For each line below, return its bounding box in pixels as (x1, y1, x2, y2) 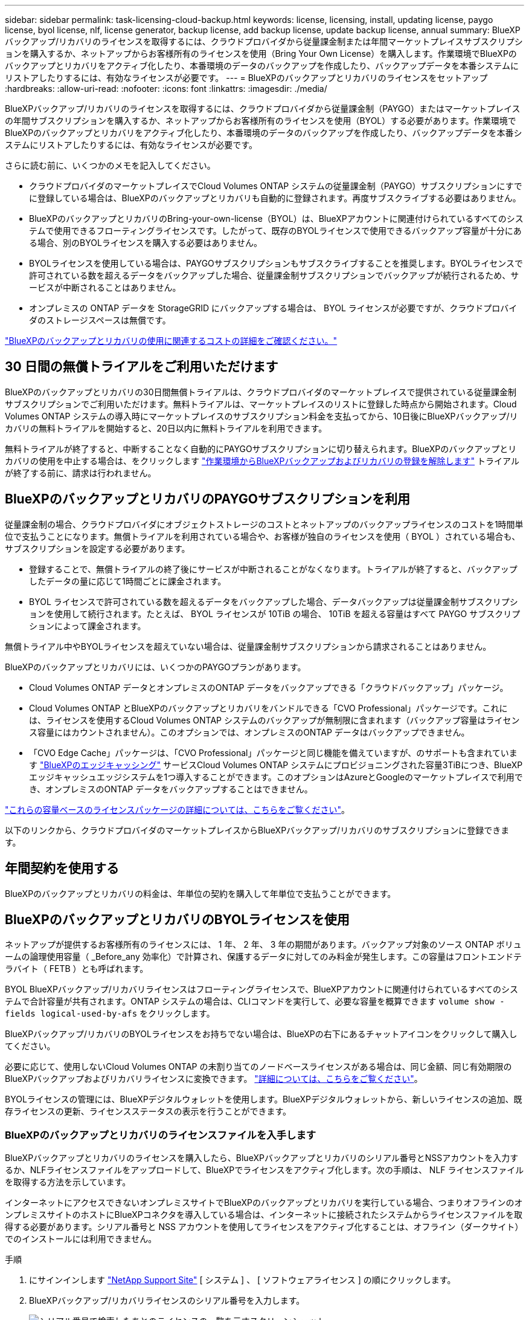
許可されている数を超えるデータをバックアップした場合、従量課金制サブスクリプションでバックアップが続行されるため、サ (29, 270, 519, 280)
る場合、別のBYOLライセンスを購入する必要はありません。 (29, 238, 263, 248)
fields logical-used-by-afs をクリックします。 (5, 1008, 215, 1019)
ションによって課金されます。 (29, 620, 146, 631)
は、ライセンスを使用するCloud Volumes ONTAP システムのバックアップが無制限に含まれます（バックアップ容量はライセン (29, 714, 520, 725)
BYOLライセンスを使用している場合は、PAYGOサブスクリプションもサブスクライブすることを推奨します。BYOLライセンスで (29, 258, 523, 268)
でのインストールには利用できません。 (5, 1234, 157, 1244)
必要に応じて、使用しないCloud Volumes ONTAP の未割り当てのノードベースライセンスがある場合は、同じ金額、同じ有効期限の (5, 1061, 512, 1072)
